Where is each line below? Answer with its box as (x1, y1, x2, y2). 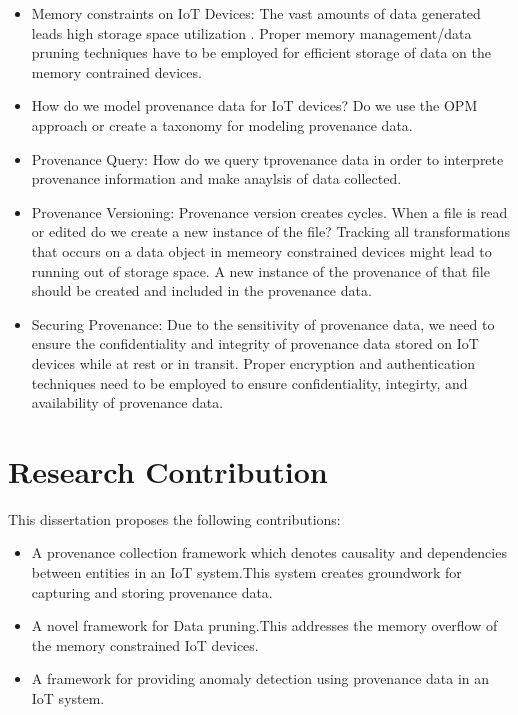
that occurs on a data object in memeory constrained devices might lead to (31, 240, 492, 261)
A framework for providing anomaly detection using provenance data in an (31, 668, 490, 689)
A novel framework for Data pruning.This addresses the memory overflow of (31, 615, 498, 636)
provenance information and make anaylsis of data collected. (31, 168, 402, 189)
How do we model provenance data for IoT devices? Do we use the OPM (31, 95, 478, 116)
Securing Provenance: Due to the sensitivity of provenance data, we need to (31, 313, 495, 334)
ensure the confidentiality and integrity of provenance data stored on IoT (31, 333, 479, 354)
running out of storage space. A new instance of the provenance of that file (31, 260, 490, 281)
